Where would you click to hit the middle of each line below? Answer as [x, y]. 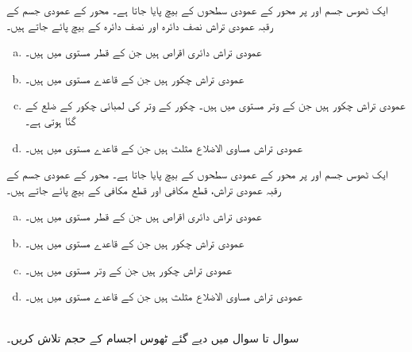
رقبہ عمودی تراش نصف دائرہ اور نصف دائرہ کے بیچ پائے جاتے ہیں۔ [140, 25]
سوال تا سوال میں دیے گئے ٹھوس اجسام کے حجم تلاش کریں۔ [153, 338]
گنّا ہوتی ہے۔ [50, 120]
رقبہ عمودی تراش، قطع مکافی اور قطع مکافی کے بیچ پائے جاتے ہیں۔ [144, 189]
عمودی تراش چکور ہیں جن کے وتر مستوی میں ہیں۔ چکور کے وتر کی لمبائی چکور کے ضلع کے [215, 105]
